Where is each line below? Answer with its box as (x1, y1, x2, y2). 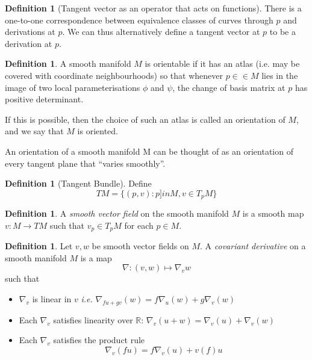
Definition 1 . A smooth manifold (5, 57, 131, 70)
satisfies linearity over (53, 313, 133, 326)
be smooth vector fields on (92, 240, 189, 252)
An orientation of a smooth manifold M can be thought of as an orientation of (5, 144, 293, 157)
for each (124, 219, 154, 231)
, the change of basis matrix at (172, 81, 285, 93)
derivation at (5, 37, 52, 49)
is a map (80, 251, 112, 264)
